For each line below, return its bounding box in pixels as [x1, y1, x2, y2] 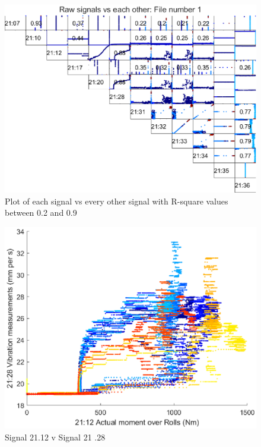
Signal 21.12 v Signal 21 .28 [5, 430, 106, 443]
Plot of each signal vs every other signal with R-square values [5, 194, 228, 207]
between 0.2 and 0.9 [5, 206, 77, 219]
